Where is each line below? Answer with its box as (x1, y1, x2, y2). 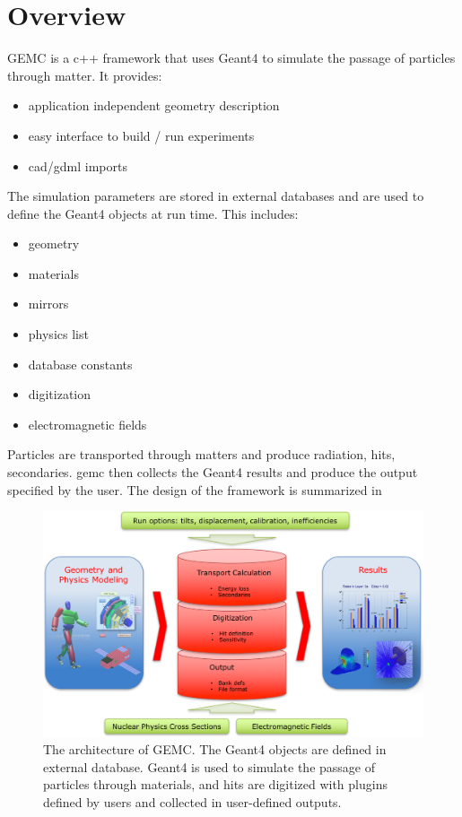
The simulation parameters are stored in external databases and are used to (7, 187, 424, 205)
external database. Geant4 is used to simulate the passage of (43, 757, 376, 776)
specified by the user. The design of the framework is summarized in (7, 480, 382, 499)
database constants (28, 354, 133, 373)
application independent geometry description (28, 96, 280, 115)
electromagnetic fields (28, 414, 147, 433)
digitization (28, 385, 92, 404)
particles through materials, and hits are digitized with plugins (43, 775, 388, 794)
